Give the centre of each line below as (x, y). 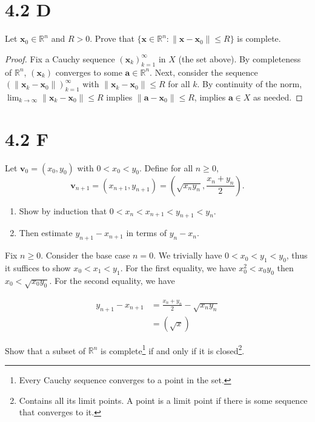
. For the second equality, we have (112, 280)
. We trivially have (188, 255)
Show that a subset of (45, 350)
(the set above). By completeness (240, 58)
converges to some (89, 72)
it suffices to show (38, 268)
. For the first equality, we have (178, 268)
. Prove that (112, 38)
